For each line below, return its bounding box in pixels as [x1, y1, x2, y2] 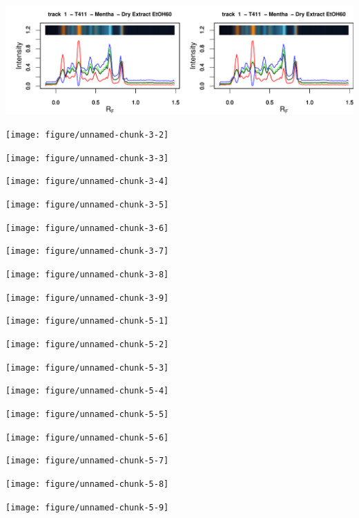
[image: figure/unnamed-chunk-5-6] [6, 432, 169, 443]
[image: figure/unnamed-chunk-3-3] [6, 153, 169, 163]
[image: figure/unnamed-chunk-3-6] [6, 223, 169, 233]
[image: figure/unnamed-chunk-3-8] [6, 270, 169, 280]
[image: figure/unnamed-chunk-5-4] [6, 386, 169, 396]
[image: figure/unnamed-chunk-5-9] [6, 502, 169, 512]
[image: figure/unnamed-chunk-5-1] [6, 316, 169, 326]
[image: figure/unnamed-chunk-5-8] [6, 479, 169, 489]
